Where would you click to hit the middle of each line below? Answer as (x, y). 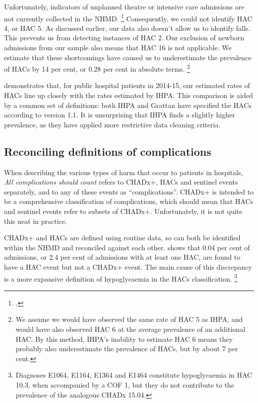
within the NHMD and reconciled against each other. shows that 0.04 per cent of (127, 247)
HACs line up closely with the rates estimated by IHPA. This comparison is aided (129, 95)
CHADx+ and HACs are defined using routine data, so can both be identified (122, 238)
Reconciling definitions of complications (108, 151)
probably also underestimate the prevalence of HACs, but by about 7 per (127, 349)
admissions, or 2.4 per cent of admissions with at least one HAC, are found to (122, 257)
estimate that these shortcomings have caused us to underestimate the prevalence (128, 57)
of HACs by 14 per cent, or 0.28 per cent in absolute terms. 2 (97, 68)
